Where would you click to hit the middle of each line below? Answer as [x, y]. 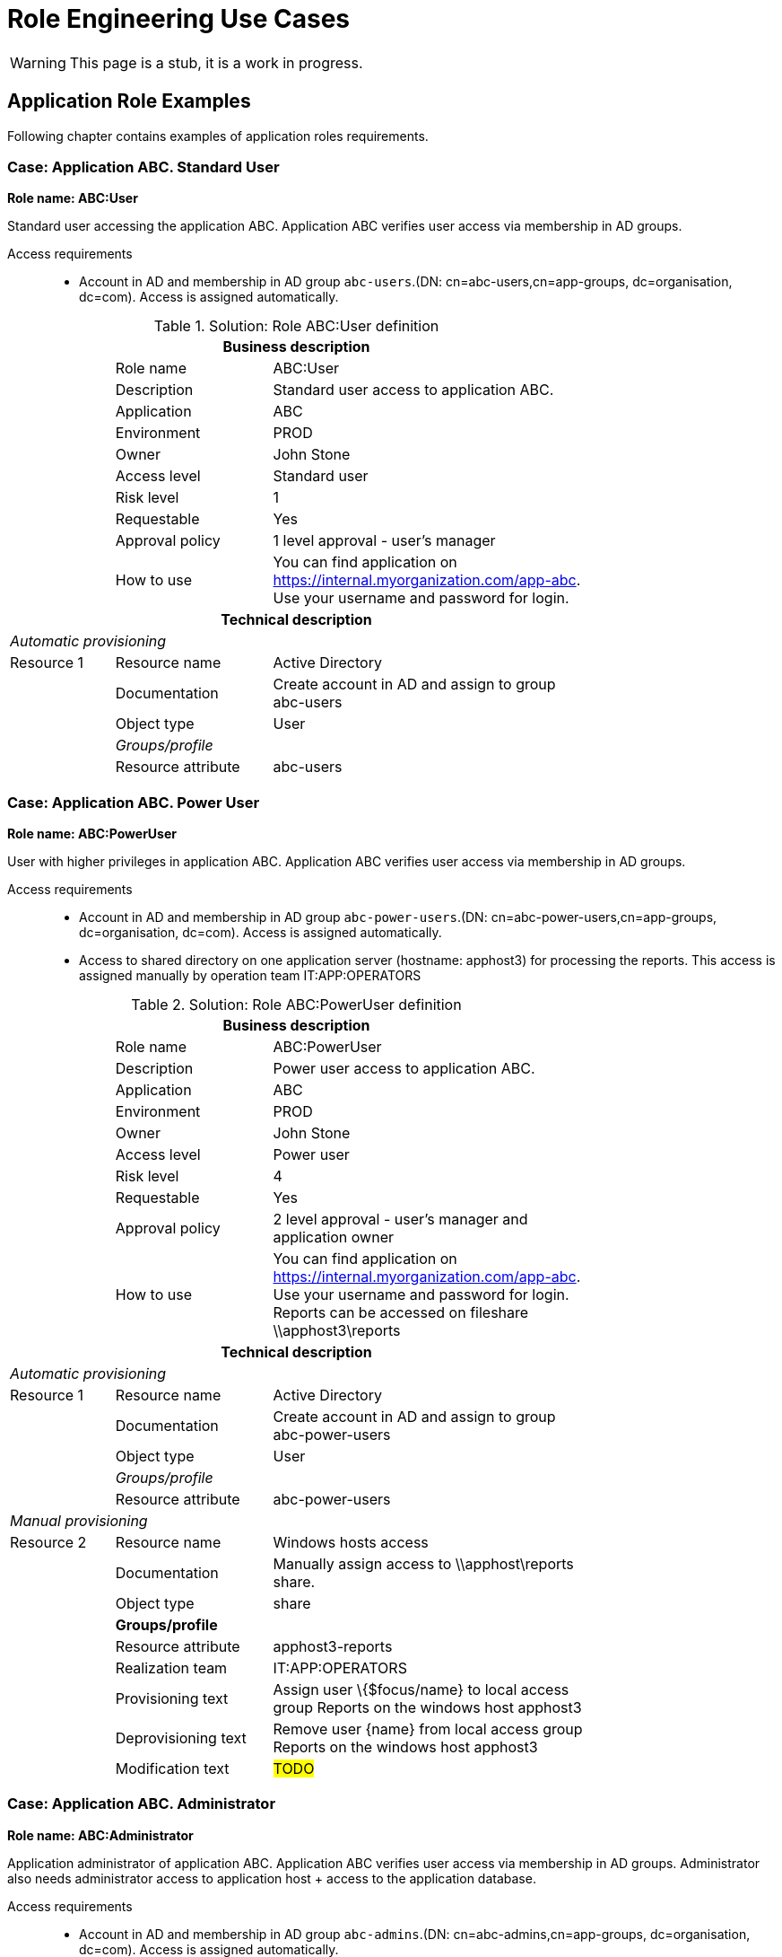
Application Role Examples [129, 101]
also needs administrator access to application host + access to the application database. [272, 1878]
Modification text [172, 1769]
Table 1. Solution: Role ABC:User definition [296, 326]
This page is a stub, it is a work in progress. [216, 62]
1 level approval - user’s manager [384, 541]
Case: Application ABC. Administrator [142, 1804]
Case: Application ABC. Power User [134, 802]
